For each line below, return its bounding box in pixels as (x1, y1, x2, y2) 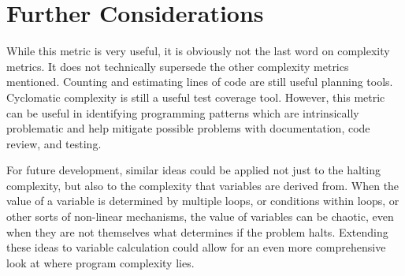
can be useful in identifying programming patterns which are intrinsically (6, 104, 359, 121)
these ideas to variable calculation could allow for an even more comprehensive (6, 239, 386, 255)
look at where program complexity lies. (6, 254, 195, 270)
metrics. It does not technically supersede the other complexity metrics (6, 58, 349, 74)
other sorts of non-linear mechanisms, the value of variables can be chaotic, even (6, 208, 394, 225)
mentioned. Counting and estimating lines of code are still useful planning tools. (6, 73, 393, 90)
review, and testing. (6, 135, 102, 151)
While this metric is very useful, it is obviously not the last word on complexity (6, 43, 390, 59)
